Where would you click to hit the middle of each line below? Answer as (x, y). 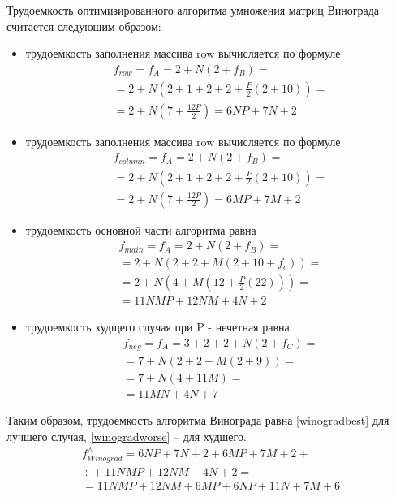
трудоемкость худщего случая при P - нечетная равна (157, 327)
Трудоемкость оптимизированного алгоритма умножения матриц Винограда (193, 10)
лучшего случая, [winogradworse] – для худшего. (127, 436)
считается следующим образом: (84, 26)
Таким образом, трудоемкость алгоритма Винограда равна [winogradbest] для (198, 420)
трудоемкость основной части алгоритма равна (141, 229)
